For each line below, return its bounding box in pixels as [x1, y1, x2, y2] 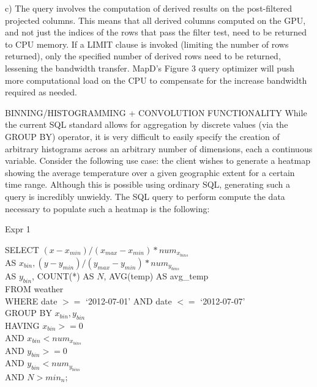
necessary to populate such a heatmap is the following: [5, 202, 210, 215]
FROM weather [5, 282, 64, 295]
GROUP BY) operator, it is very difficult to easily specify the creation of [5, 130, 280, 142]
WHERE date [5, 294, 58, 307]
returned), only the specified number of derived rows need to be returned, [5, 50, 281, 62]
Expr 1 [5, 223, 31, 235]
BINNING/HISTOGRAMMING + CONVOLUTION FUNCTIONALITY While [5, 106, 307, 119]
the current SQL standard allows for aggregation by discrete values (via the [5, 118, 288, 131]
